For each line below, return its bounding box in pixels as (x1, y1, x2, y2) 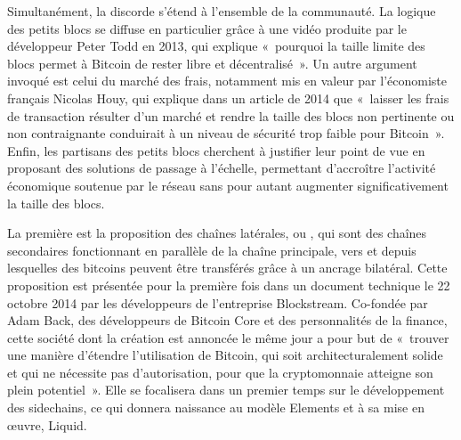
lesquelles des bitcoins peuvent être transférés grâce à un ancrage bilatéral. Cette (7, 258, 448, 277)
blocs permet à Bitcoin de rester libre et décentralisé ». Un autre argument (7, 53, 417, 72)
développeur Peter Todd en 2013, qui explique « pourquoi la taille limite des (7, 37, 425, 55)
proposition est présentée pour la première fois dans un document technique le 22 (7, 275, 450, 294)
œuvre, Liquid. (7, 415, 87, 434)
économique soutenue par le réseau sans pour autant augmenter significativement (7, 175, 449, 194)
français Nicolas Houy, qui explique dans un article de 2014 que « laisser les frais (7, 88, 449, 107)
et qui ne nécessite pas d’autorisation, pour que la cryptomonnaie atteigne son (7, 363, 433, 381)
